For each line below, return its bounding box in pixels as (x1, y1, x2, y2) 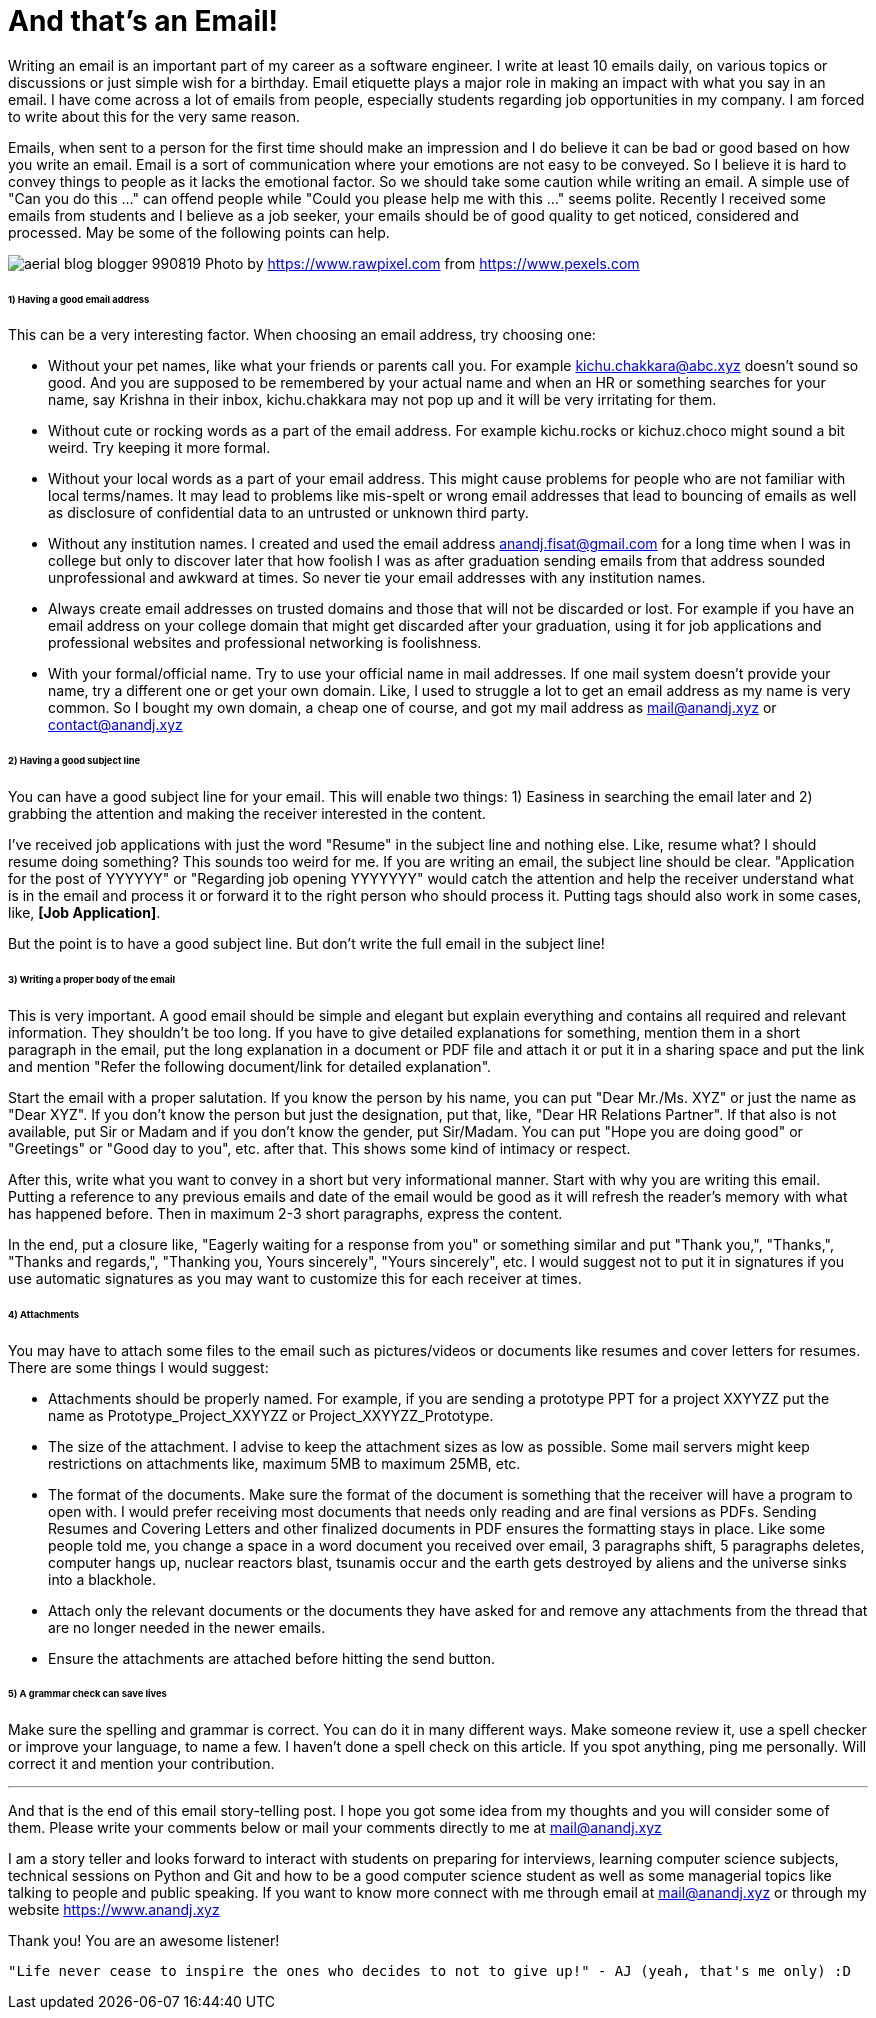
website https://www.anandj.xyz (8, 1901, 220, 1919)
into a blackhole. (48, 1570, 157, 1588)
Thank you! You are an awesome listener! (8, 1932, 280, 1950)
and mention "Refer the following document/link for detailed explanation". (8, 1057, 492, 1075)
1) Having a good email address (8, 293, 150, 305)
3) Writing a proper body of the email (8, 973, 176, 985)
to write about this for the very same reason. (8, 107, 301, 125)
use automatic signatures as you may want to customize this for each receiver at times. (8, 1269, 582, 1287)
